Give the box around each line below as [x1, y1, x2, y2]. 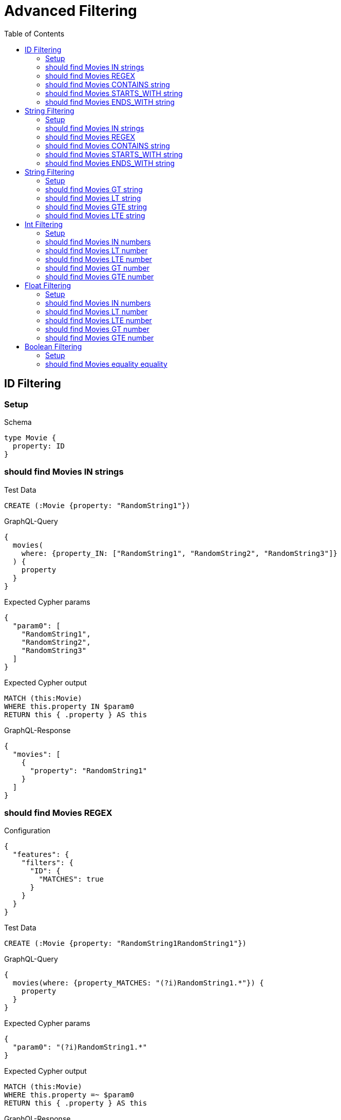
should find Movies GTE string [45, 202, 147, 211]
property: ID [12, 441, 65, 450]
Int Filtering [25, 219, 63, 229]
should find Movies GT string [45, 184, 143, 194]
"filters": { [21, 858, 73, 867]
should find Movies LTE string [45, 211, 145, 220]
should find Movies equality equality [45, 359, 167, 368]
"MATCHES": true [39, 875, 104, 884]
